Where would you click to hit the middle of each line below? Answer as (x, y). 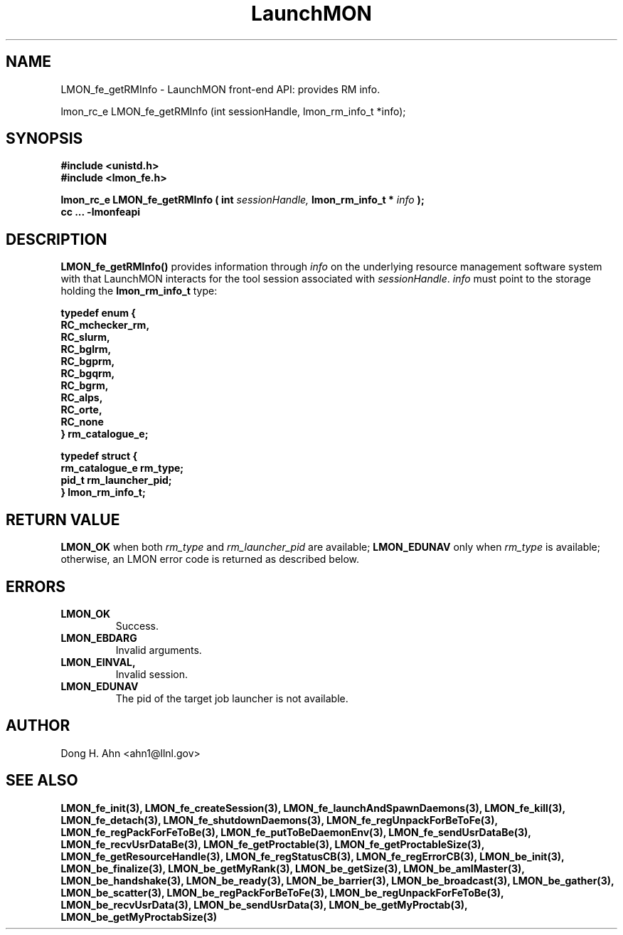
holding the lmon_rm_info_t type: (139, 291)
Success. (137, 625)
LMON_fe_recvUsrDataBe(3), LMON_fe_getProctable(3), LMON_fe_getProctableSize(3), (272, 844)
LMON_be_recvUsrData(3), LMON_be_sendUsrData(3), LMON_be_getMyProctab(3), (264, 904)
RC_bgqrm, (88, 374)
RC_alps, (82, 398)
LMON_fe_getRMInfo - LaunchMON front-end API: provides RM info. (220, 89)
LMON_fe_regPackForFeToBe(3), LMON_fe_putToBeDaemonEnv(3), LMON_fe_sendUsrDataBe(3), (296, 832)
